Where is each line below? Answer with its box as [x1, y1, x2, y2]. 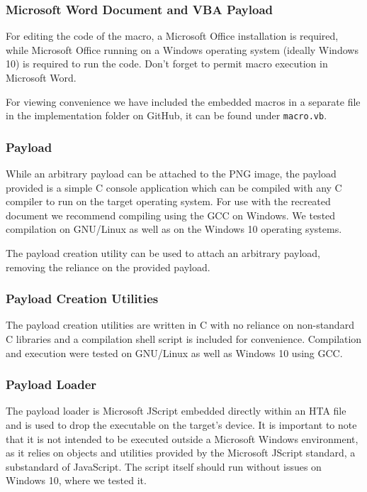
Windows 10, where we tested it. [6, 473, 147, 488]
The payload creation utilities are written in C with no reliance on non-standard [6, 317, 354, 332]
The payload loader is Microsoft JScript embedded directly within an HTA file [6, 403, 346, 418]
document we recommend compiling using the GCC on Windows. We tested [6, 207, 336, 222]
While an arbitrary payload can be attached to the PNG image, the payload [6, 166, 337, 181]
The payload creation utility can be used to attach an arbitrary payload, [6, 246, 320, 261]
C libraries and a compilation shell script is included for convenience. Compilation [6, 332, 362, 346]
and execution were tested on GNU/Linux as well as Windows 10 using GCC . [6, 345, 343, 360]
